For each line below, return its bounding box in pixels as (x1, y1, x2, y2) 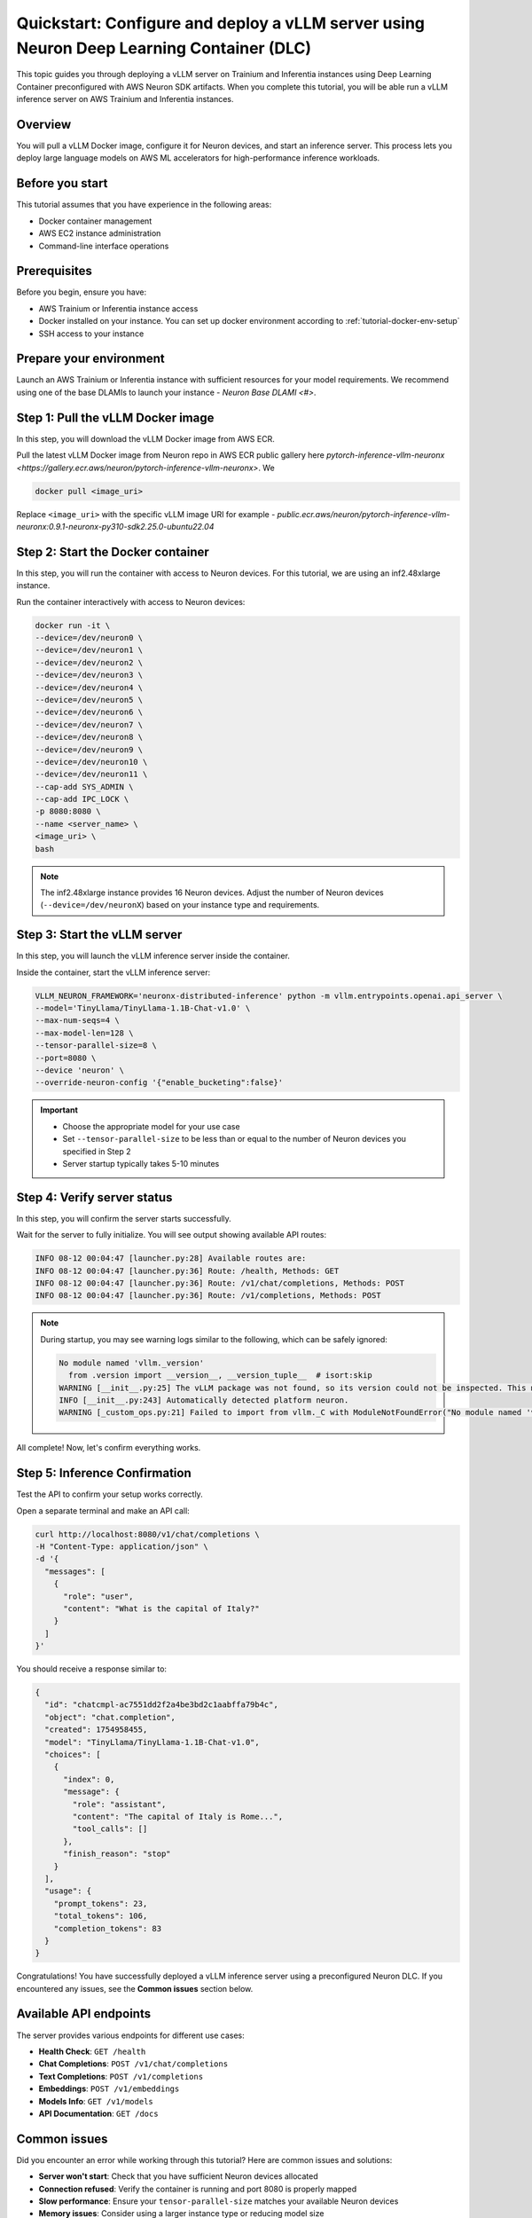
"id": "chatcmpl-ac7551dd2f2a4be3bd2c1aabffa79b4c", (44, 1700, 278, 1710)
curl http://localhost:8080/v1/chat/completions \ (35, 1529, 261, 1539)
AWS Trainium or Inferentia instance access (38, 303, 199, 314)
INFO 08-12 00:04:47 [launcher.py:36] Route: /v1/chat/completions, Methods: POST (35, 1278, 405, 1288)
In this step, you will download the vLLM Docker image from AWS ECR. (16, 433, 275, 444)
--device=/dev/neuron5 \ (35, 695, 144, 704)
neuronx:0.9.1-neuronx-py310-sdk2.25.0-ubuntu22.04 (16, 521, 215, 531)
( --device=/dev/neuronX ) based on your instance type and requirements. (40, 900, 320, 910)
